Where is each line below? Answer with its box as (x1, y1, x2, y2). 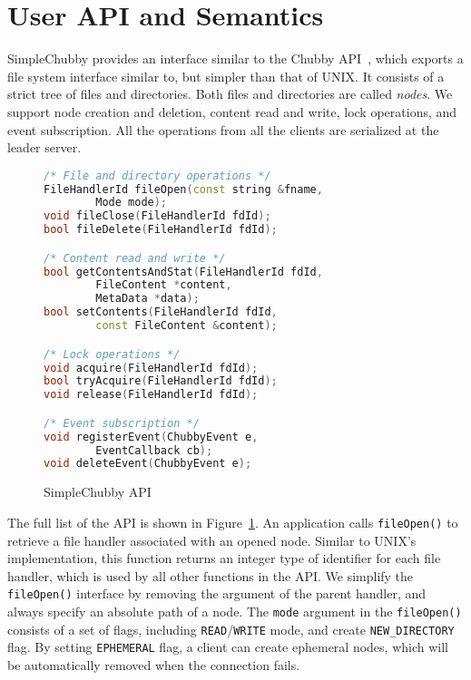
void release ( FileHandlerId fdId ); (44, 388, 259, 402)
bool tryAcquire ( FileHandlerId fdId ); (44, 374, 278, 388)
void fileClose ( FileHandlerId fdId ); (44, 209, 271, 223)
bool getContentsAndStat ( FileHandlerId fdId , (44, 265, 323, 278)
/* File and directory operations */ (44, 169, 271, 182)
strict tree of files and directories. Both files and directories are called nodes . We (7, 84, 453, 103)
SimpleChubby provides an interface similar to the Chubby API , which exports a (7, 49, 464, 68)
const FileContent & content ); (95, 319, 278, 333)
